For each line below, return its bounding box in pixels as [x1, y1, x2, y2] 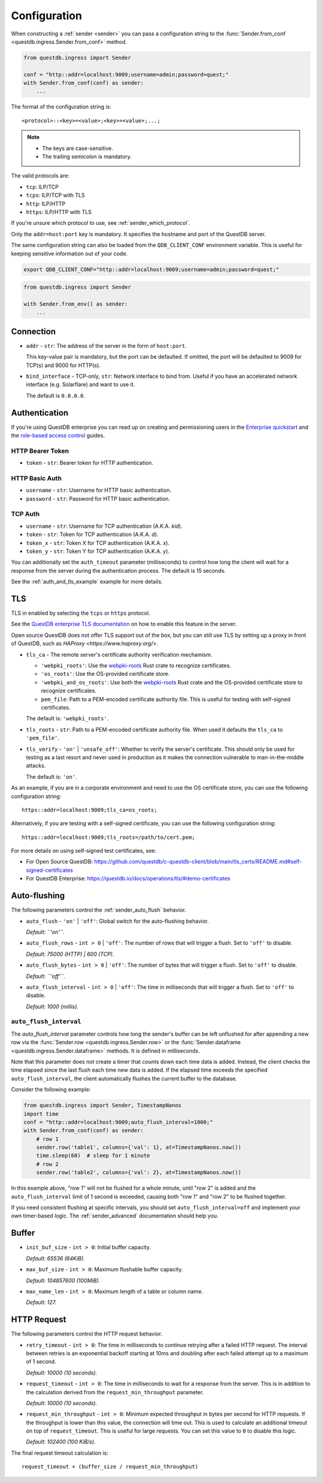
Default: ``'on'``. [26, 928, 65, 935]
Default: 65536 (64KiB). [26, 1255, 85, 1262]
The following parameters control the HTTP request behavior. [11, 1330, 163, 1337]
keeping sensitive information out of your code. [11, 249, 128, 257]
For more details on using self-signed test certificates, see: [11, 847, 157, 855]
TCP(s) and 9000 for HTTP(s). [26, 362, 101, 369]
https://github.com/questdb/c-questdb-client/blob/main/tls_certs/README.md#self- [94, 858, 302, 865]
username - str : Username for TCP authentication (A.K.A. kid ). [26, 522, 182, 530]
